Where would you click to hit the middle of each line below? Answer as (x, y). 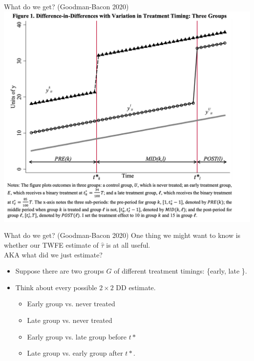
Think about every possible (56, 287)
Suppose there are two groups (60, 271)
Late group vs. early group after (75, 353)
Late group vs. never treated (70, 320)
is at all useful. (128, 244)
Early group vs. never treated (71, 304)
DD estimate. (136, 287)
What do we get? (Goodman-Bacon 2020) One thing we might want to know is (122, 235)
